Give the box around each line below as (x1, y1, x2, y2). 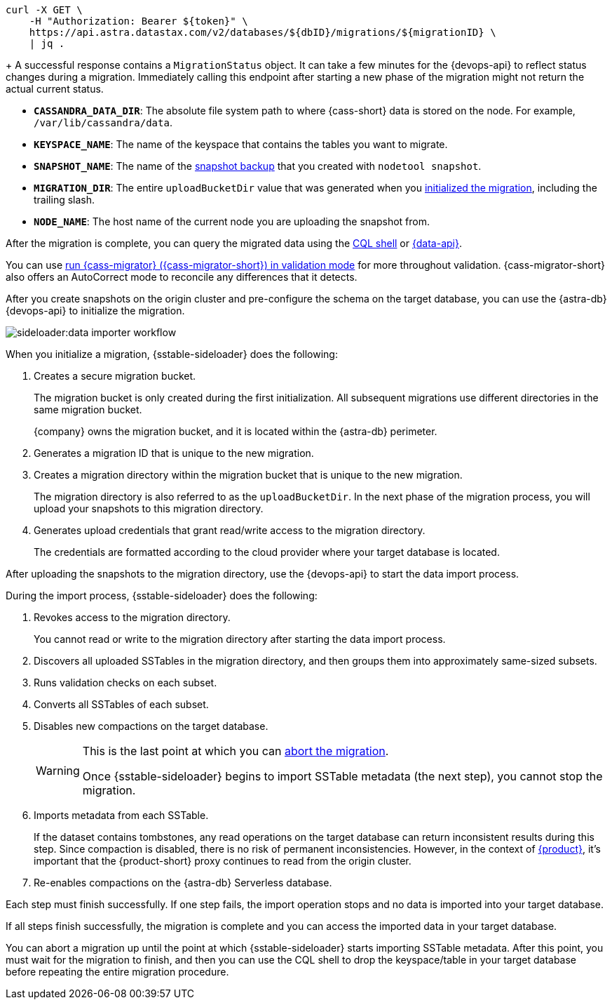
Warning (36, 764, 80, 778)
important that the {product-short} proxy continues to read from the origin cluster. (34, 855, 412, 867)
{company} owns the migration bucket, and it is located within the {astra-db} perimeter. (34, 425, 437, 437)
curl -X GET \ (6, 4, 83, 15)
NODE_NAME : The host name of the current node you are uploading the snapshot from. (34, 215, 430, 227)
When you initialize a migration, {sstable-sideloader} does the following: (6, 348, 338, 360)
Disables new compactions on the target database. (34, 720, 268, 732)
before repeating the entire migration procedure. (6, 966, 229, 978)
